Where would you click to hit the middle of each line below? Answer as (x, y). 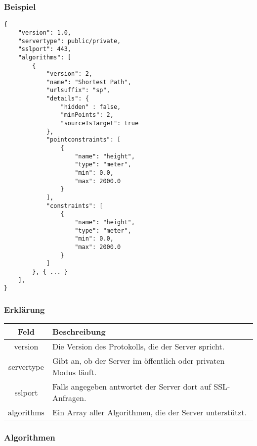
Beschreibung (79, 332)
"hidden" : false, (91, 107)
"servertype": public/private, (69, 41)
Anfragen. (69, 398)
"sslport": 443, (45, 49)
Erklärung (24, 309)
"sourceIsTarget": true (100, 124)
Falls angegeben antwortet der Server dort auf (131, 387)
